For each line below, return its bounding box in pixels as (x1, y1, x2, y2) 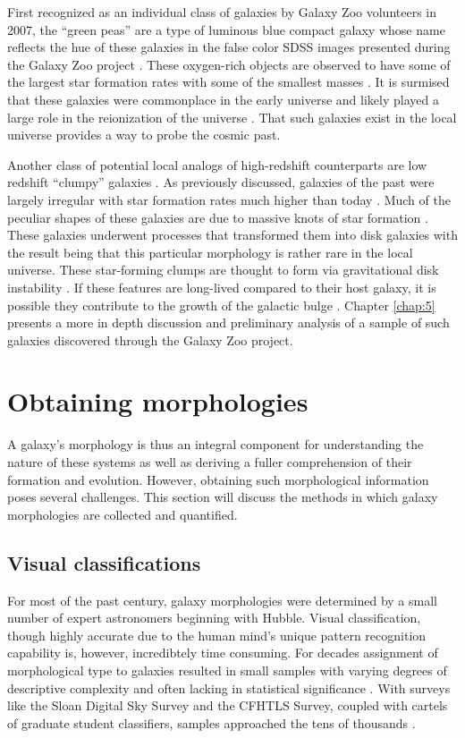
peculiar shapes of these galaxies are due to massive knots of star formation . (7, 208, 428, 226)
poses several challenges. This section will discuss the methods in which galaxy (7, 488, 438, 506)
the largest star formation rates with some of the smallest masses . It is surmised (7, 72, 450, 91)
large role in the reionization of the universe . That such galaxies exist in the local (7, 107, 457, 126)
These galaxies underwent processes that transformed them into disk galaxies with (7, 225, 458, 244)
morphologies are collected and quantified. (7, 505, 238, 523)
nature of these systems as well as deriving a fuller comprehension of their (7, 453, 412, 471)
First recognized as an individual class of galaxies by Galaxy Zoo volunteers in (7, 3, 436, 21)
